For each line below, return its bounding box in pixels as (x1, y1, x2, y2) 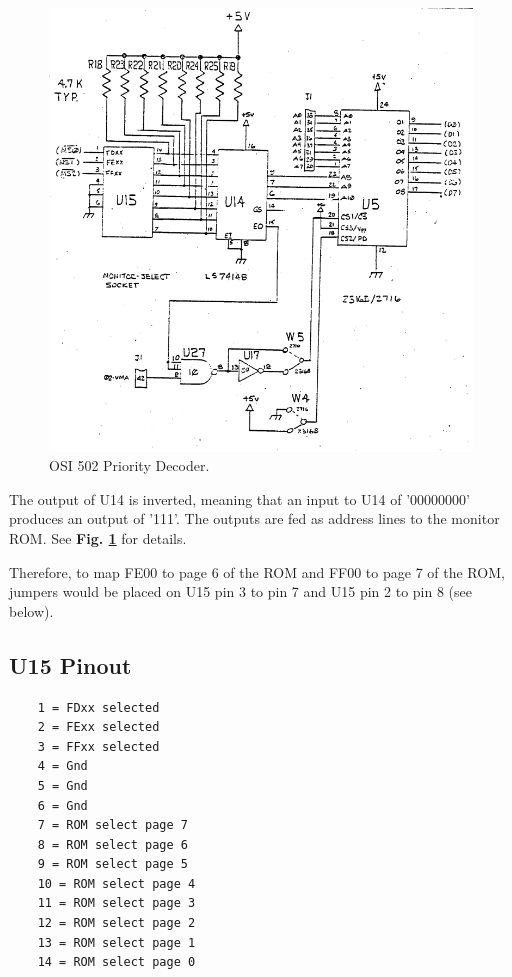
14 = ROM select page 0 (37, 955, 196, 970)
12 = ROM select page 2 (37, 916, 196, 931)
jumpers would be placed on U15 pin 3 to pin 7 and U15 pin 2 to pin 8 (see (9, 581, 472, 602)
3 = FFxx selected (37, 739, 160, 754)
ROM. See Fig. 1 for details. (9, 527, 187, 548)
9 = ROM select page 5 (37, 857, 188, 872)
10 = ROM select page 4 (37, 876, 196, 891)
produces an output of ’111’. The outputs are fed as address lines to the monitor (9, 508, 500, 529)
